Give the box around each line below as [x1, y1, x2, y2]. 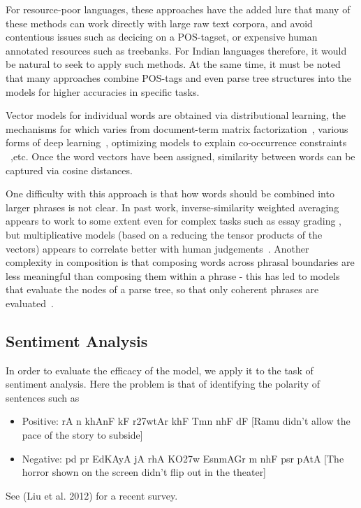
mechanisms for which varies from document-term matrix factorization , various [6, 121, 348, 136]
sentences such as [6, 390, 80, 404]
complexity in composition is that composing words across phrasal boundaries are [6, 255, 355, 269]
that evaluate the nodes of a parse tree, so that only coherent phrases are [6, 282, 319, 297]
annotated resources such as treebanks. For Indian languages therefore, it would [6, 43, 347, 57]
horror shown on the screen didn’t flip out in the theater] [22, 465, 267, 479]
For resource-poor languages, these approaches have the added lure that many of [6, 2, 351, 16]
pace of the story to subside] [22, 428, 143, 442]
